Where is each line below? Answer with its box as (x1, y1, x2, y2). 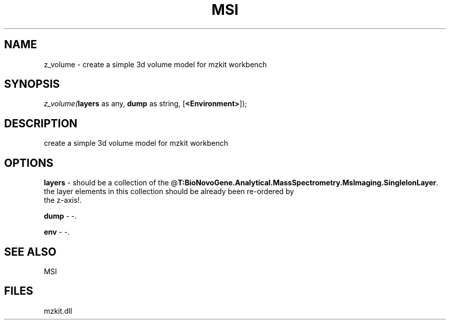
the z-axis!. (44, 196, 82, 205)
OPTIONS (4, 156, 53, 169)
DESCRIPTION (4, 117, 78, 130)
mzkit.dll (44, 306, 72, 315)
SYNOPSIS (4, 78, 60, 91)
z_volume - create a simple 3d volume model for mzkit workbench (44, 60, 267, 69)
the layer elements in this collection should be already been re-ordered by (44, 187, 294, 196)
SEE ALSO (4, 245, 57, 258)
